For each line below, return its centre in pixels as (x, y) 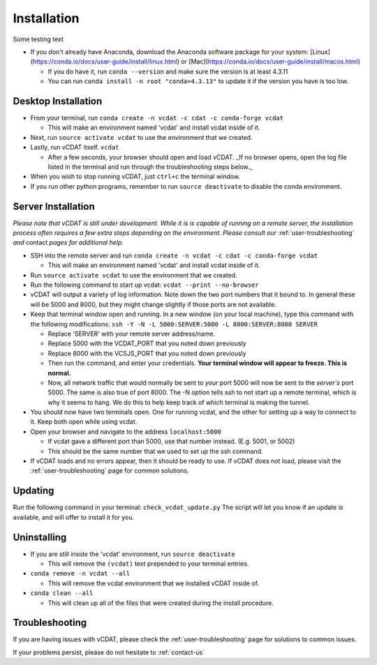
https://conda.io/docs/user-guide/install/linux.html (105, 62)
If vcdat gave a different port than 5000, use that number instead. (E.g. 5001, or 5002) (171, 441)
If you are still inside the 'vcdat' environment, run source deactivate (133, 554)
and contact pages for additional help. (68, 243)
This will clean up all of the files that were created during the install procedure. (161, 603)
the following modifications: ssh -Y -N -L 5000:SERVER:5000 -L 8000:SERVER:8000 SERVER (174, 324)
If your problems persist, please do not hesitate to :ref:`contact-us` (109, 652)
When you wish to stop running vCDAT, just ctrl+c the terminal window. (135, 177)
